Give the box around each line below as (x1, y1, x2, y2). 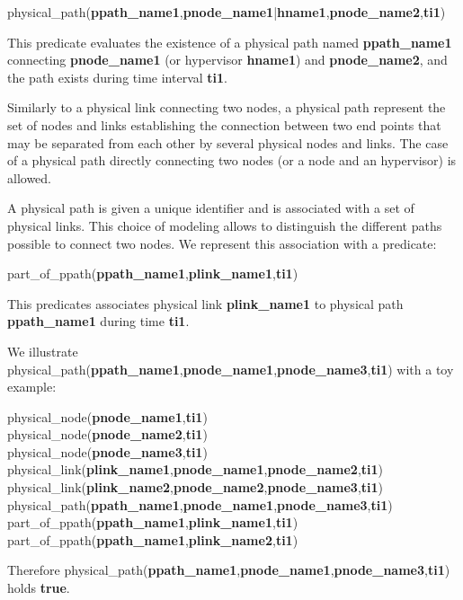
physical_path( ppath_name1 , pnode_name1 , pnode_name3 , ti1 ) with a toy (7, 359, 454, 378)
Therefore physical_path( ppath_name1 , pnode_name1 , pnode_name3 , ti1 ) (7, 560, 450, 579)
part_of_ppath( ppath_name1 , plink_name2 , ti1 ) (7, 530, 298, 549)
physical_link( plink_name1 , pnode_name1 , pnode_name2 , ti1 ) (7, 460, 384, 479)
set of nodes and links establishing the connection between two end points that (7, 115, 441, 134)
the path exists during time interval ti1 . (7, 67, 227, 86)
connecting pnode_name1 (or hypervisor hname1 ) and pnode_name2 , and (7, 50, 448, 69)
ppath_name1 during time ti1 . (7, 312, 190, 331)
